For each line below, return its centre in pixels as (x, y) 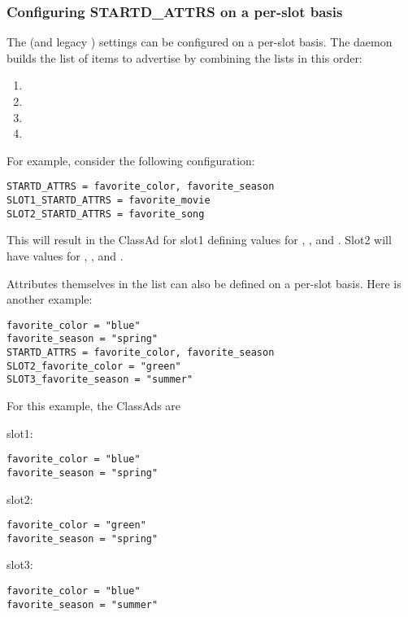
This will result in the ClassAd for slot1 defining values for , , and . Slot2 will (199, 240)
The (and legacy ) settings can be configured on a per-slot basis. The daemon (200, 42)
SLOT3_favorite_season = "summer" (100, 380)
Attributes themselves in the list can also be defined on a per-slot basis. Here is (204, 283)
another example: (50, 299)
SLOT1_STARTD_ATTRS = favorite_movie (109, 201)
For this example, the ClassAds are (94, 405)
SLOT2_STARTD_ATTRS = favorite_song (106, 214)
